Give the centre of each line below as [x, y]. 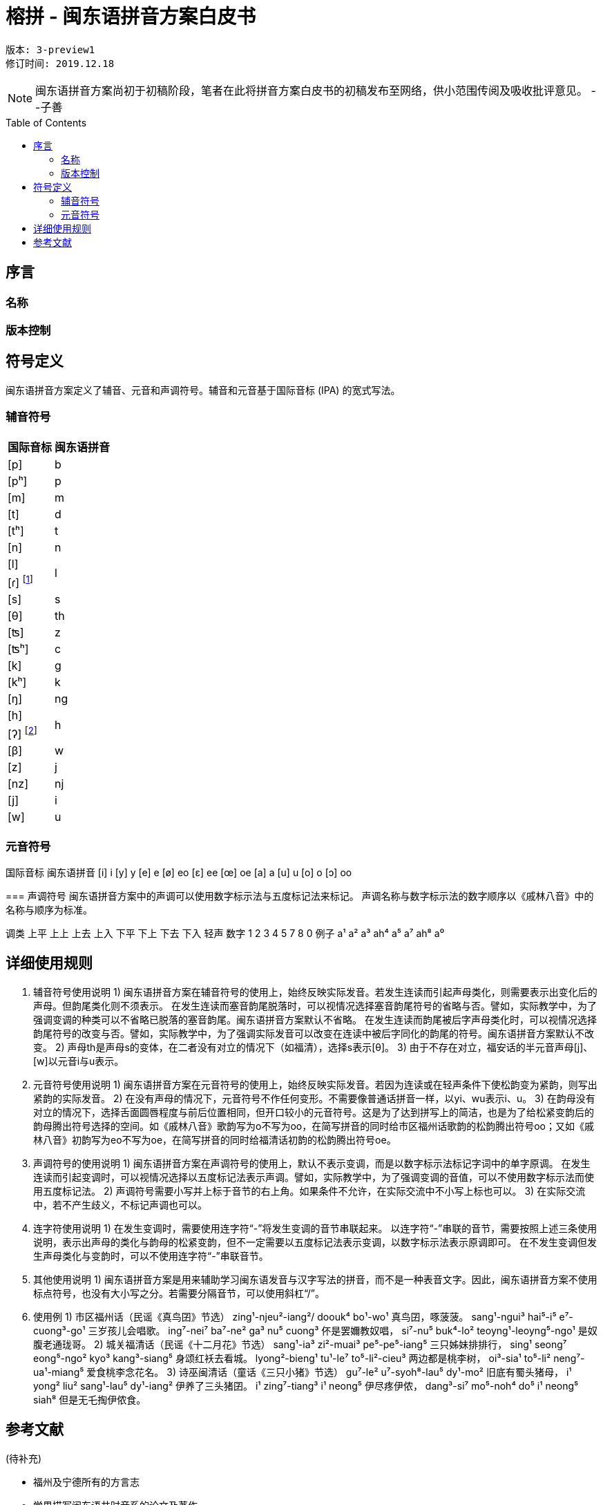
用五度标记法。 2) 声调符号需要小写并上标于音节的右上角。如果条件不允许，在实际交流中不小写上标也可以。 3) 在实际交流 [309, 1191]
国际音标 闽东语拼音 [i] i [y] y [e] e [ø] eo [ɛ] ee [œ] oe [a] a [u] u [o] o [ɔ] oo [179, 872]
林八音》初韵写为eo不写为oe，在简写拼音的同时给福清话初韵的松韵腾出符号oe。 [215, 1139]
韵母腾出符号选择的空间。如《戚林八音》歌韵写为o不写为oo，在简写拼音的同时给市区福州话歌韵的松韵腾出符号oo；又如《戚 [314, 1126]
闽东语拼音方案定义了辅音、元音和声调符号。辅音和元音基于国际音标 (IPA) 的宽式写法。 [203, 390]
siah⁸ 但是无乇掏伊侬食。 [90, 1399]
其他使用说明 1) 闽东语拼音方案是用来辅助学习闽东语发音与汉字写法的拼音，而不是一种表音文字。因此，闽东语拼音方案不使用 [315, 1279]
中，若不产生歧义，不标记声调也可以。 [120, 1204]
